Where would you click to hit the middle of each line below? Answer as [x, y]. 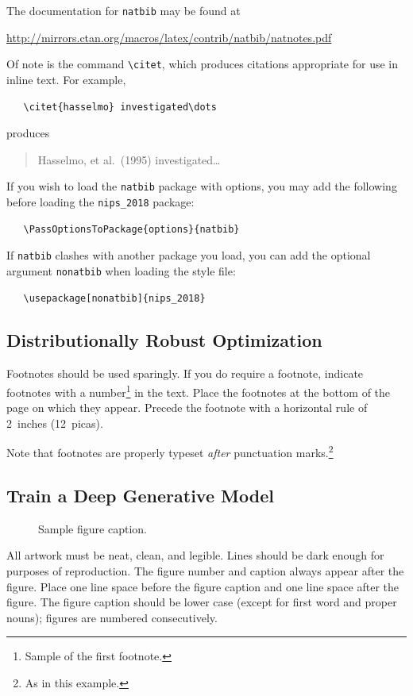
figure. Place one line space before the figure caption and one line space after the [203, 586]
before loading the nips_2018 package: [100, 201]
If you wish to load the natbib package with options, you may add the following [202, 186]
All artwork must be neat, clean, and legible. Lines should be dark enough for [195, 555]
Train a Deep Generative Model [140, 495]
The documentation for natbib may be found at [124, 10]
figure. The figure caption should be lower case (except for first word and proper [202, 602]
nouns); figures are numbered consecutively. [112, 617]
